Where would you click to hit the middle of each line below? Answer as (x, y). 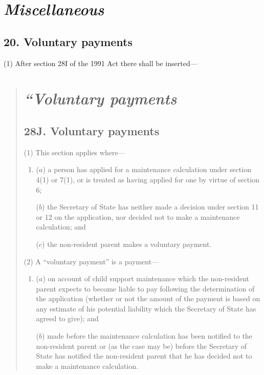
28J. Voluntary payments (92, 130)
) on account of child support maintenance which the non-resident (146, 278)
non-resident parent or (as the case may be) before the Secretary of (141, 346)
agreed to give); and (67, 318)
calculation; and (61, 227)
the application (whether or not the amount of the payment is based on (148, 298)
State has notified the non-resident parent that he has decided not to (144, 356)
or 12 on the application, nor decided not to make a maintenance (138, 216)
